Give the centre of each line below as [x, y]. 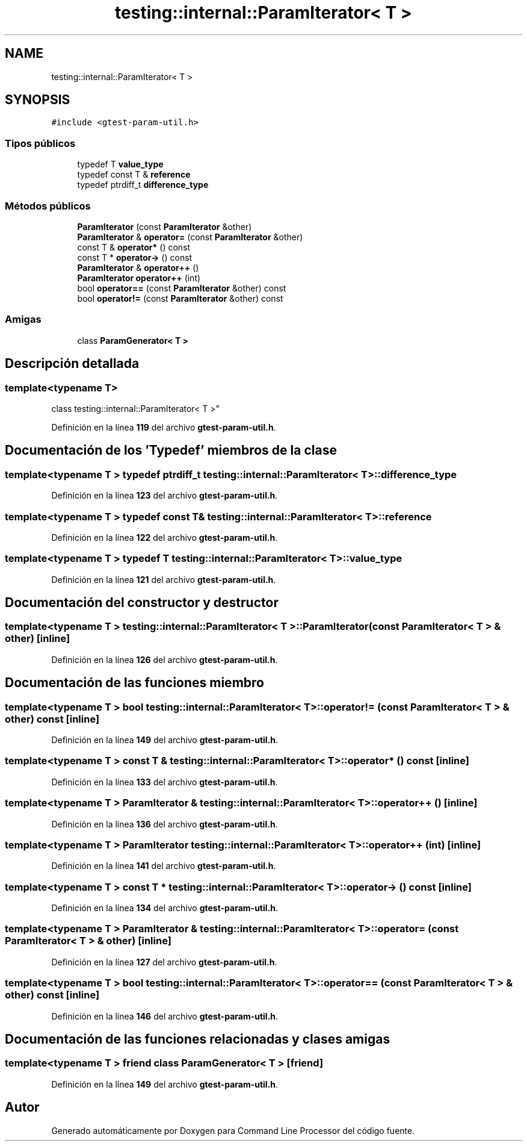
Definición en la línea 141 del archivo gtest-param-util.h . [164, 866]
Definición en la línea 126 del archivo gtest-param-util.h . [165, 659]
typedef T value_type [120, 164]
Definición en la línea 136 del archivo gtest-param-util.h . [165, 824]
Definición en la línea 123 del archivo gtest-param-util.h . [165, 496]
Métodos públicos [48, 206]
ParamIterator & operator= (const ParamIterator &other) [190, 237]
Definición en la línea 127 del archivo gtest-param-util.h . [164, 962]
